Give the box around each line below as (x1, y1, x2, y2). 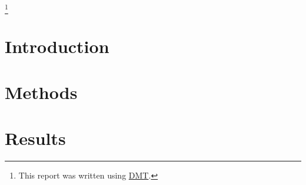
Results (5, 126, 66, 150)
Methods (5, 80, 78, 104)
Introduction (5, 34, 109, 58)
